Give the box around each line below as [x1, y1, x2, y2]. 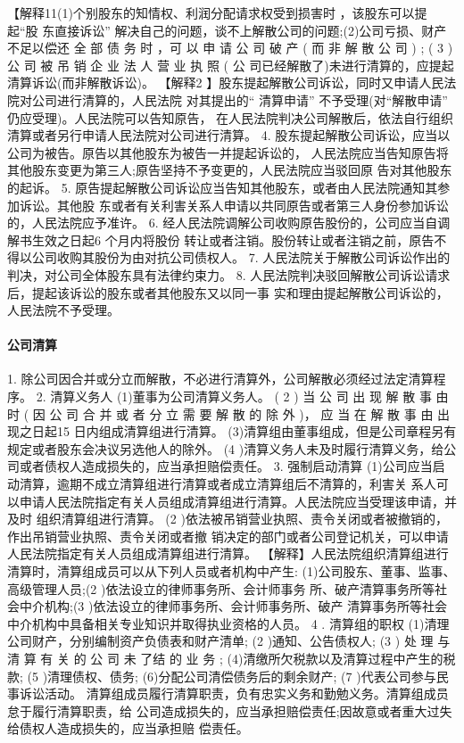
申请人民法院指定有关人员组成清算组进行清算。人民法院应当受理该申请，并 [19, 491, 457, 510]
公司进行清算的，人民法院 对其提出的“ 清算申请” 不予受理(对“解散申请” [31, 90, 448, 109]
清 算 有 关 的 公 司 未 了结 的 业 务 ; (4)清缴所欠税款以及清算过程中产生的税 [7, 648, 456, 667]
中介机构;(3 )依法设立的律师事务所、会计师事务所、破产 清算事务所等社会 [19, 597, 448, 615]
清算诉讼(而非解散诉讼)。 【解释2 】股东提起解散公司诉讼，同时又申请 [7, 73, 419, 92]
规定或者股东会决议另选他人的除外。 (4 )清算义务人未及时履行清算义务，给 [7, 439, 444, 458]
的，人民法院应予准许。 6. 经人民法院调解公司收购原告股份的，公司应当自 [7, 213, 438, 232]
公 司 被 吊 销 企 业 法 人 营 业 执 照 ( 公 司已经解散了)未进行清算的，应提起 [7, 55, 454, 74]
